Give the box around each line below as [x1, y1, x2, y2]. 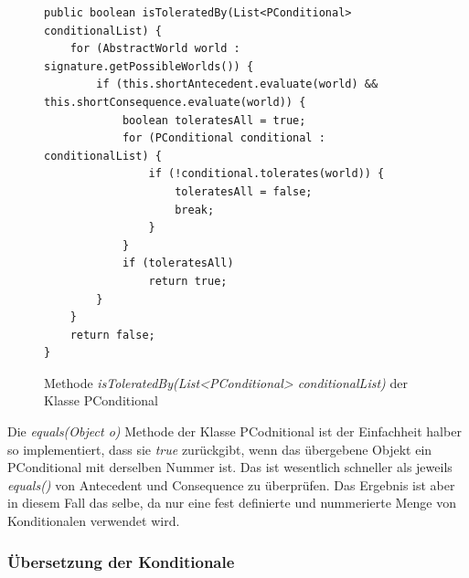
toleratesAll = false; [175, 184, 313, 198]
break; [175, 203, 215, 216]
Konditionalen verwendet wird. [7, 511, 180, 531]
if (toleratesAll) [122, 257, 234, 270]
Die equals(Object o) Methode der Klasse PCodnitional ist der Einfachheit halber [7, 422, 462, 441]
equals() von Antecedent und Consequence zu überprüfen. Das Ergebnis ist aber [7, 475, 455, 494]
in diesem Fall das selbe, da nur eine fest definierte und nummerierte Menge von [7, 493, 457, 512]
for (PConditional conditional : [122, 131, 325, 145]
